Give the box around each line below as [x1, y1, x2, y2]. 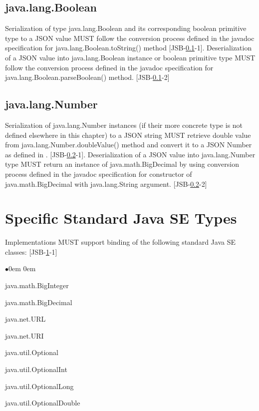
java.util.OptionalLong [5, 381, 74, 391]
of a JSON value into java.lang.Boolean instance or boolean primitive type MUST [5, 52, 256, 62]
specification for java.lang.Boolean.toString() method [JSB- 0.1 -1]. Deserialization [5, 42, 252, 53]
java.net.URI [5, 330, 44, 341]
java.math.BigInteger [5, 280, 69, 291]
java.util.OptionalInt [5, 364, 67, 374]
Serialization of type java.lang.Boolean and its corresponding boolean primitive [5, 23, 247, 33]
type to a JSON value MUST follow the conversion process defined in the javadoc [5, 32, 255, 43]
